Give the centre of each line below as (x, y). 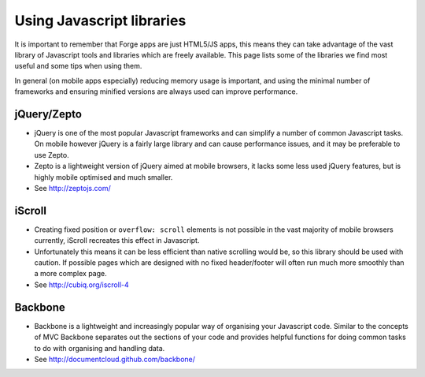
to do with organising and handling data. (100, 348)
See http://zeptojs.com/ (72, 188)
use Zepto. (52, 155)
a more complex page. (70, 274)
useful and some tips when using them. (78, 66)
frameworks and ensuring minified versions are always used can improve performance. (156, 91)
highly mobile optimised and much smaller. (103, 177)
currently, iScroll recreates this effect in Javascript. (117, 241)
